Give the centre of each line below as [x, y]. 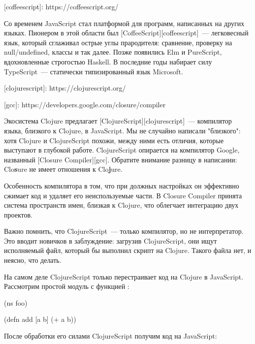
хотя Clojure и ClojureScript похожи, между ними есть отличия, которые [114, 140]
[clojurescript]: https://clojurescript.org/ [65, 88]
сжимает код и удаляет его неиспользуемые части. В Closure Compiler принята [123, 195]
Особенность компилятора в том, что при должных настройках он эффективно [122, 185]
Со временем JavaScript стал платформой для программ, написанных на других [124, 23]
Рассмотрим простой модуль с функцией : [67, 286]
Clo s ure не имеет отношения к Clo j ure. [63, 169]
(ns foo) [16, 302]
